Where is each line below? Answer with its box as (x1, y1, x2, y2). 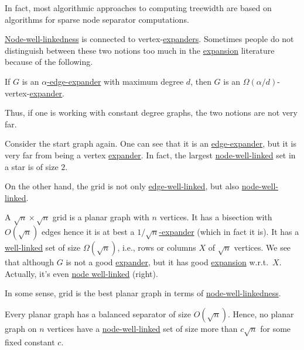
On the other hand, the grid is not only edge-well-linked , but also (5, 180, 240, 192)
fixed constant (5, 335, 55, 348)
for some (260, 322, 291, 334)
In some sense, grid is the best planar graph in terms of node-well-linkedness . (5, 287, 281, 299)
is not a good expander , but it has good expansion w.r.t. (66, 256, 269, 268)
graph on (5, 322, 37, 334)
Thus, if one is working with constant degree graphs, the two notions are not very (5, 106, 298, 119)
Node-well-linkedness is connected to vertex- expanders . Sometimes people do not (5, 33, 294, 45)
